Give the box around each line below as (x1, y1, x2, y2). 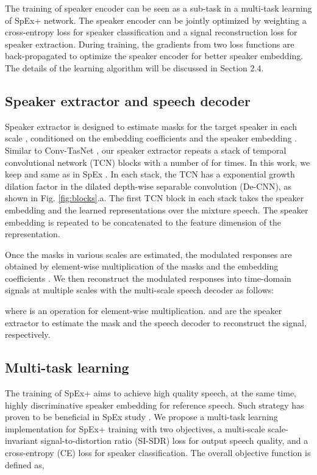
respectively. (5, 328, 51, 341)
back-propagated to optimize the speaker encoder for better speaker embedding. (5, 49, 304, 62)
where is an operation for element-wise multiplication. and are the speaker (5, 304, 282, 317)
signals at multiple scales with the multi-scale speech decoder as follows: (5, 284, 274, 296)
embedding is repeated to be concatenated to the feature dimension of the (5, 215, 281, 228)
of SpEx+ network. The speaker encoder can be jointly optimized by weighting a (5, 13, 307, 26)
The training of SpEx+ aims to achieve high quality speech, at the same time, (5, 387, 297, 399)
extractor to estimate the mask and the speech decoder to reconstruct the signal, (5, 316, 307, 329)
